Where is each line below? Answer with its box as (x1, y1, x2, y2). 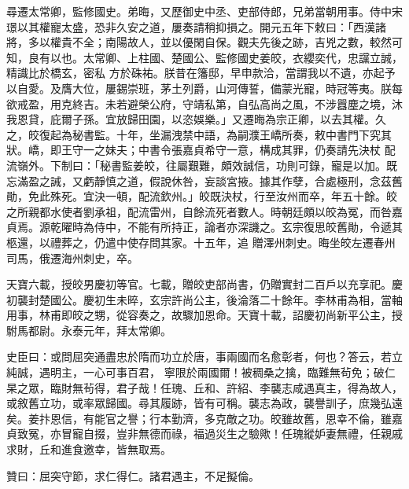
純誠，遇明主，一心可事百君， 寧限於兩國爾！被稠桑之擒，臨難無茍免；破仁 (6, 364, 396, 381)
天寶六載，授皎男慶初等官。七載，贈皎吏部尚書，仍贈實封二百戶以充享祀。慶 (6, 276, 403, 292)
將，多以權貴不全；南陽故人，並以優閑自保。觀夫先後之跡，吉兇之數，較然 (6, 34, 392, 50)
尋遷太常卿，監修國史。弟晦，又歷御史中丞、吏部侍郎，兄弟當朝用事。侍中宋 (6, 3, 403, 19)
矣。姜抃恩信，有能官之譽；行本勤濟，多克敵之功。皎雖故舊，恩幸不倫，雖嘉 (6, 410, 403, 426)
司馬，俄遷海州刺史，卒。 (6, 249, 138, 266)
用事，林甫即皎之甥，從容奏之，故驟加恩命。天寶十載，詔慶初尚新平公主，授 (6, 307, 403, 323)
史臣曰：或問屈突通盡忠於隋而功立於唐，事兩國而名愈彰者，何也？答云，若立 (6, 348, 403, 365)
